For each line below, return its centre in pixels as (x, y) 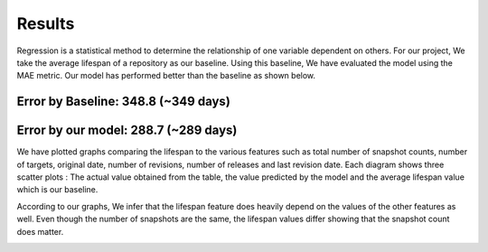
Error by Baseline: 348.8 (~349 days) (123, 102)
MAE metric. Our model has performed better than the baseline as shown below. (166, 76)
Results (46, 23)
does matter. (40, 231)
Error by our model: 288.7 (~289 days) (127, 131)
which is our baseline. (57, 190)
